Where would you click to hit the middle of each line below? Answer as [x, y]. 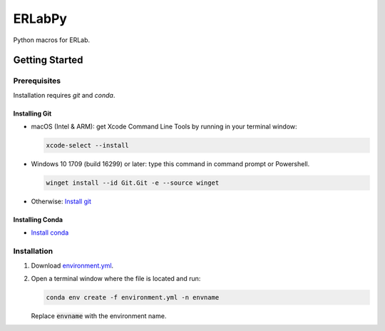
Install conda [50, 233]
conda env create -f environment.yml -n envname [133, 297]
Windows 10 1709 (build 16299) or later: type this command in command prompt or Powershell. [170, 164]
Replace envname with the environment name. [99, 316]
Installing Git [32, 113]
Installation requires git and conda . [64, 95]
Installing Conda [38, 220]
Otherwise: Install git [61, 202]
